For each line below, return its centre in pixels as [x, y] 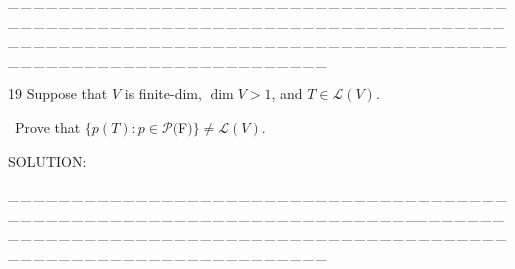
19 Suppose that [58, 93]
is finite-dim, [163, 93]
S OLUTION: [47, 160]
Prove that [48, 126]
